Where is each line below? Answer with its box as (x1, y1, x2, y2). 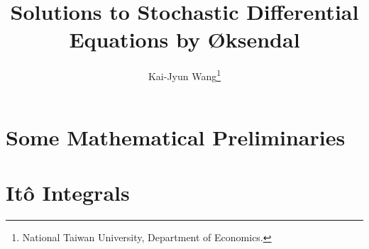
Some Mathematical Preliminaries (6, 122, 346, 151)
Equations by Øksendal (69, 25, 300, 54)
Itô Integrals (6, 177, 130, 206)
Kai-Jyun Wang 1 (148, 67, 221, 83)
